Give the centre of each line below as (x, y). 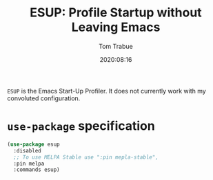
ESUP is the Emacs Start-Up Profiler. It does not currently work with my (107, 91)
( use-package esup (33, 144)
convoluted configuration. (44, 98)
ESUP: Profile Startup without (116, 13)
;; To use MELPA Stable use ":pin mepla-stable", (86, 157)
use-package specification (81, 126)
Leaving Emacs (116, 27)
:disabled (27, 150)
